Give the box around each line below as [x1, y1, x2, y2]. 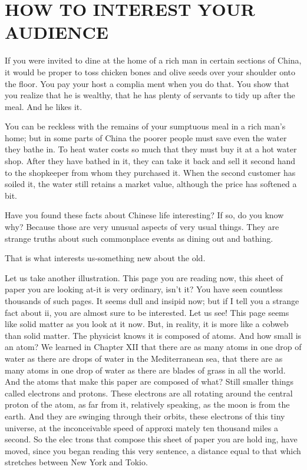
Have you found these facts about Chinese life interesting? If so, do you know [5, 209, 284, 221]
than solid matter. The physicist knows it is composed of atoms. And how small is [5, 329, 302, 341]
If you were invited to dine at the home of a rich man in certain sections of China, [5, 54, 302, 66]
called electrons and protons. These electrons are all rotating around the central [5, 386, 293, 399]
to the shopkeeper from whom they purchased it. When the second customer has [5, 166, 296, 178]
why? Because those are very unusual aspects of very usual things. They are [5, 221, 279, 233]
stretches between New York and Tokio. [5, 456, 148, 468]
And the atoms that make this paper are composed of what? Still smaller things [5, 375, 294, 388]
